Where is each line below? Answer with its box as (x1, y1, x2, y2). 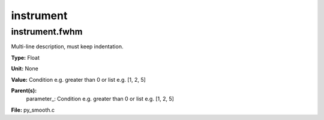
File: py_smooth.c (11, 106, 55, 113)
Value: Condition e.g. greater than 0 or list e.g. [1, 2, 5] (11, 76, 146, 83)
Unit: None (11, 65, 38, 72)
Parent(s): (11, 87, 37, 94)
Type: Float (11, 54, 40, 61)
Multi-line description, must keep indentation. (11, 43, 124, 50)
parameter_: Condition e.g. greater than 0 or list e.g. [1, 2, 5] (26, 96, 174, 103)
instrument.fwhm (11, 26, 83, 37)
